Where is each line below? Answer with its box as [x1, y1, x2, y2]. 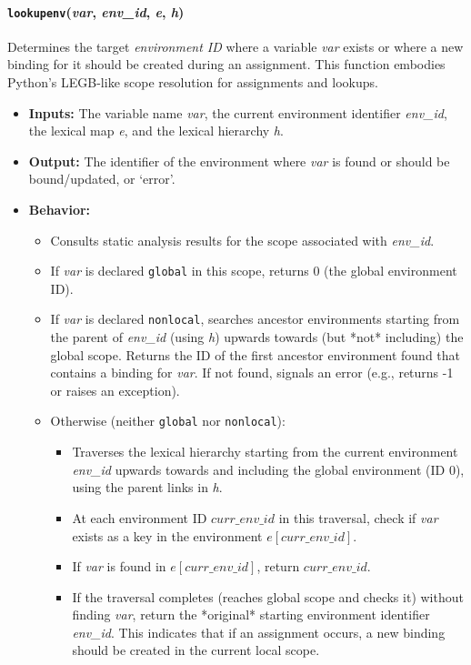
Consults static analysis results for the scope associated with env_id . [50, 230, 435, 249]
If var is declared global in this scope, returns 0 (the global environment [50, 261, 457, 280]
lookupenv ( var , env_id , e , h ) [7, 2, 185, 21]
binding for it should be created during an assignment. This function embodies [7, 55, 446, 74]
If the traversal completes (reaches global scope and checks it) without [72, 587, 464, 606]
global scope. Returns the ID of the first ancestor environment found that [50, 345, 461, 364]
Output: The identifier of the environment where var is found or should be [28, 151, 450, 170]
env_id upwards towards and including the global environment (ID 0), [72, 459, 465, 479]
